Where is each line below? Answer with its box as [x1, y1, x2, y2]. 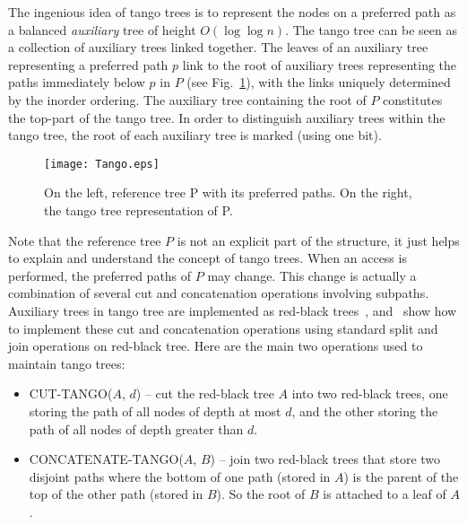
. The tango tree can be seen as [285, 20, 457, 39]
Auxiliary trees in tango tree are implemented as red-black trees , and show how [8, 301, 457, 319]
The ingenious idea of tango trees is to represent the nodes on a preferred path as [8, 3, 456, 21]
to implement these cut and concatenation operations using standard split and [8, 319, 438, 337]
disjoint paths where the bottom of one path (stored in [29, 467, 331, 485]
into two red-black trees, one [291, 384, 448, 403]
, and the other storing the [291, 401, 438, 420]
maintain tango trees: [8, 354, 125, 372]
